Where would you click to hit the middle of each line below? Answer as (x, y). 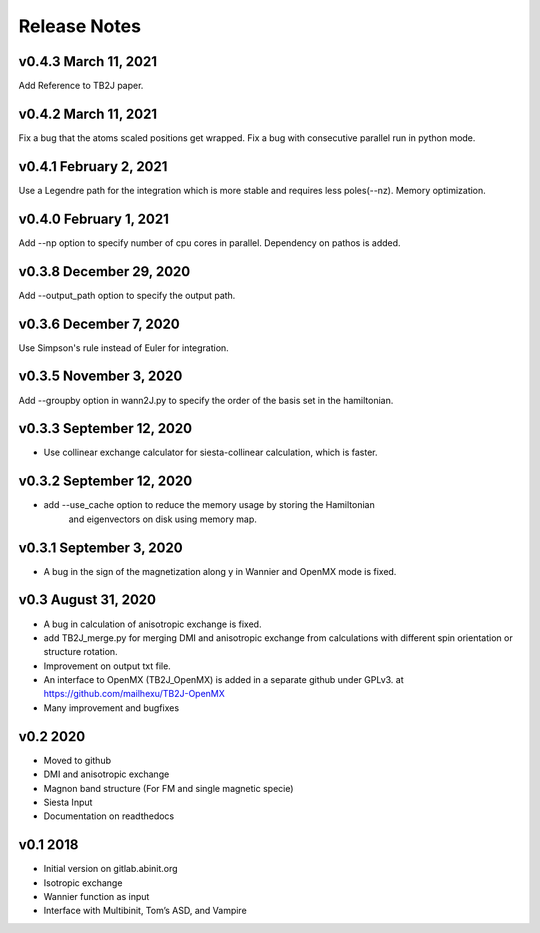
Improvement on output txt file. (107, 666)
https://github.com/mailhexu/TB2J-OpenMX (134, 694)
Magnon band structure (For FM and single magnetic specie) (168, 788)
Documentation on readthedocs (109, 816)
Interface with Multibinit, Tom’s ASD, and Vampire (145, 911)
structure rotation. (81, 652)
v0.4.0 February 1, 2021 (94, 218)
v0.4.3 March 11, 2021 (88, 61)
